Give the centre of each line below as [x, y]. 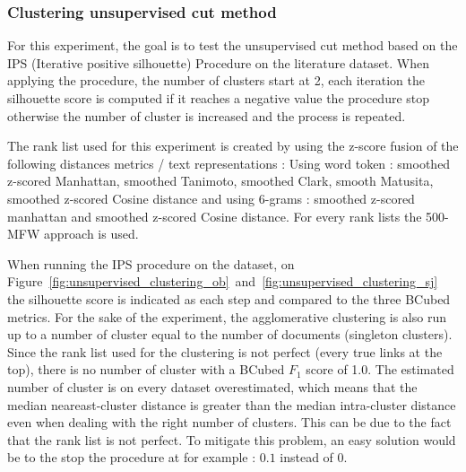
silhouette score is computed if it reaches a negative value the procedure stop [219, 98]
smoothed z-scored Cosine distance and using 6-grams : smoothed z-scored [211, 198]
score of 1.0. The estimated [380, 369]
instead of [306, 457]
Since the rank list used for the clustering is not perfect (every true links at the [225, 351]
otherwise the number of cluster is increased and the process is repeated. [207, 115]
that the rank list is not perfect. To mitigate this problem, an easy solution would [232, 439]
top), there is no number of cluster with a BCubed [146, 369]
